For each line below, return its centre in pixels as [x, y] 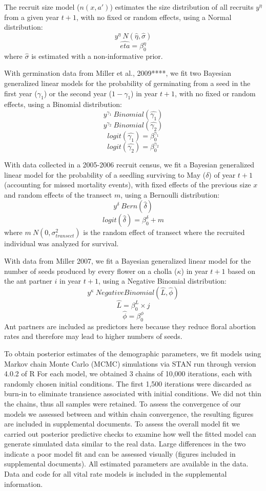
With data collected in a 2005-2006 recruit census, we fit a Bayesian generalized [129, 164]
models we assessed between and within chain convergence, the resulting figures [129, 413]
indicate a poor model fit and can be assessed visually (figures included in [120, 453]
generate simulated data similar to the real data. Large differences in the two [125, 444]
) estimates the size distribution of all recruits [182, 7]
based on [241, 271]
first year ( [21, 93]
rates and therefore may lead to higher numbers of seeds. [93, 336]
